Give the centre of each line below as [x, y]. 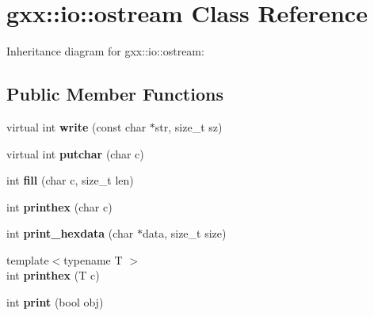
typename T [93, 259]
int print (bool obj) [55, 302]
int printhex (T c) [53, 275]
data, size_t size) [184, 233]
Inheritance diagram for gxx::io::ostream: [105, 51]
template [28, 259]
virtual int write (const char [76, 126]
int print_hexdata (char [70, 233]
